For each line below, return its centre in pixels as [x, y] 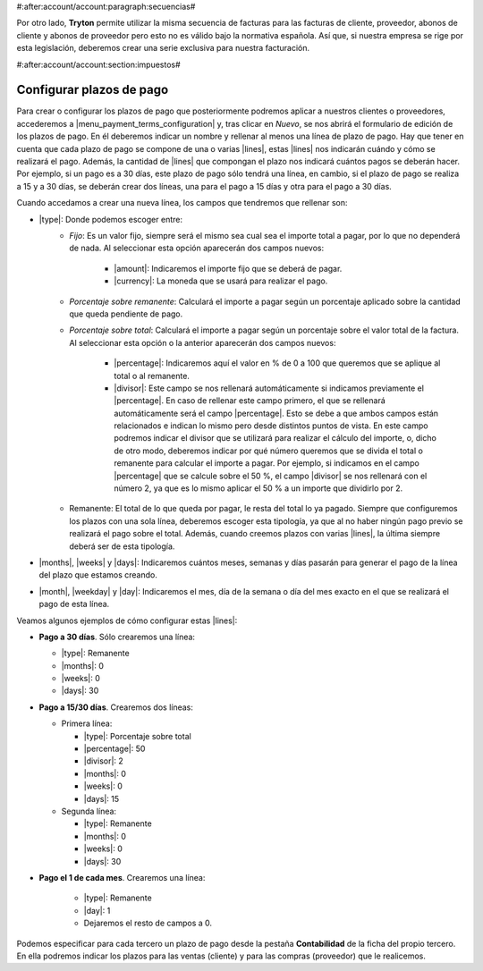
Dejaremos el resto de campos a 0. [148, 923]
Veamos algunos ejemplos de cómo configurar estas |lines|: [127, 621]
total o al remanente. [152, 376]
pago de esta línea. [74, 604]
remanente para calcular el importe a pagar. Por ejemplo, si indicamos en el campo [267, 463]
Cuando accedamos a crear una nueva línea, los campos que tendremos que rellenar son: [182, 203]
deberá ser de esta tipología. [122, 546]
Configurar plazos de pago [93, 90]
